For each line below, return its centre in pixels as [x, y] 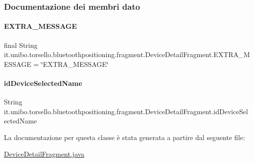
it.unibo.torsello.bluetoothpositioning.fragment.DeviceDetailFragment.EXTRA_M [127, 54]
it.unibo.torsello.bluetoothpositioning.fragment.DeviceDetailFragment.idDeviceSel [126, 111]
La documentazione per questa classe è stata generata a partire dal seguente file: [125, 137]
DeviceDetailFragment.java [44, 153]
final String [21, 45]
